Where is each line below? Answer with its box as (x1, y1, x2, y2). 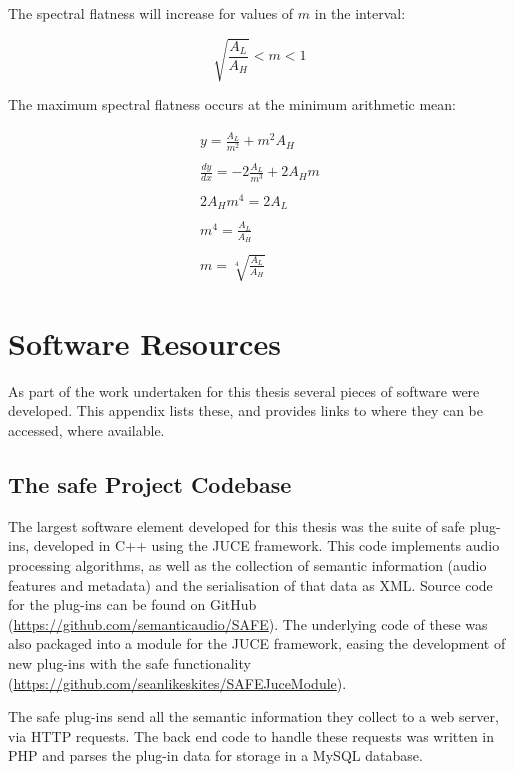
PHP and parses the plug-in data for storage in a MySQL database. (8, 745, 423, 766)
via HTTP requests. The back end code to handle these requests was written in (8, 725, 495, 746)
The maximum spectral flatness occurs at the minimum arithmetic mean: (8, 94, 456, 115)
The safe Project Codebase (8, 469, 292, 500)
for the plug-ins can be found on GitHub (8, 594, 257, 615)
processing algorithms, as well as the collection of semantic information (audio (8, 555, 487, 576)
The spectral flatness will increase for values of (8, 3, 294, 23)
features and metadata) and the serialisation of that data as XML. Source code (8, 574, 493, 595)
